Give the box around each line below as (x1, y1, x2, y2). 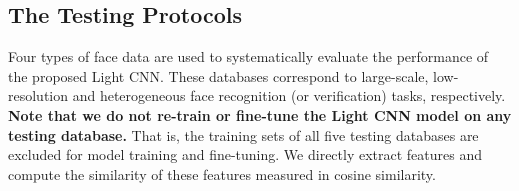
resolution (8, 85, 69, 106)
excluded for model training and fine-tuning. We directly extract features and (8, 144, 482, 165)
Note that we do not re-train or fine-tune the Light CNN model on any (8, 104, 512, 125)
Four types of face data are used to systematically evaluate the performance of (8, 46, 489, 67)
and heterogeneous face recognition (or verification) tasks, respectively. (72, 85, 506, 106)
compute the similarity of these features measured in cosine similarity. (8, 163, 436, 184)
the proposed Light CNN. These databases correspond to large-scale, (8, 65, 429, 86)
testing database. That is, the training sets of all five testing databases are (8, 124, 479, 145)
